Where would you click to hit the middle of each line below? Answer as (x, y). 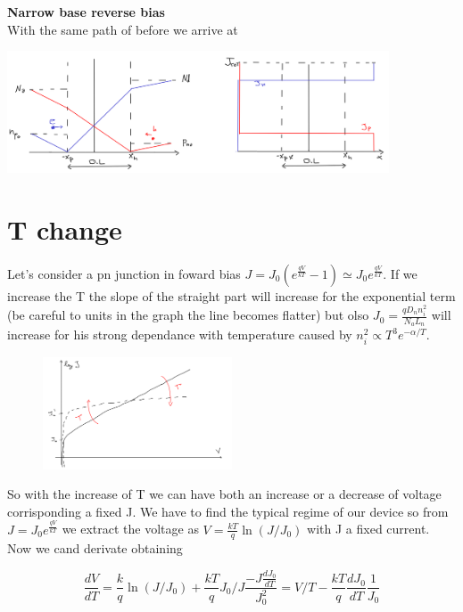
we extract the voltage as (130, 529)
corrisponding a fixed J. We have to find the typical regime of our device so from (228, 511)
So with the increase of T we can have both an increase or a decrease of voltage (224, 494)
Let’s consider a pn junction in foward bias (124, 273)
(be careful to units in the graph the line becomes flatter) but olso (188, 315)
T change (65, 228)
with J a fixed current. (368, 529)
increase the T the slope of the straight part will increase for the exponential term (231, 295)
